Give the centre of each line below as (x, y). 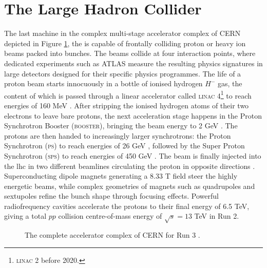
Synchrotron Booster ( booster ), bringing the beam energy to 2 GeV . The (121, 126)
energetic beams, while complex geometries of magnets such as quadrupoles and (130, 186)
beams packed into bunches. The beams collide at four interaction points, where (130, 53)
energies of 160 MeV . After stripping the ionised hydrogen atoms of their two (127, 105)
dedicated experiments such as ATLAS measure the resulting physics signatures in (133, 63)
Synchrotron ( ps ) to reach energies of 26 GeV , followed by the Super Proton (125, 146)
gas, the (230, 83)
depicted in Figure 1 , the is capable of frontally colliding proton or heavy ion (125, 43)
